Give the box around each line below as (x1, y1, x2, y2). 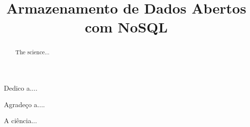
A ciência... (4, 115, 37, 126)
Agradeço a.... (4, 99, 45, 109)
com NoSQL (84, 17, 168, 37)
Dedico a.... (4, 83, 38, 93)
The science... (15, 48, 50, 56)
